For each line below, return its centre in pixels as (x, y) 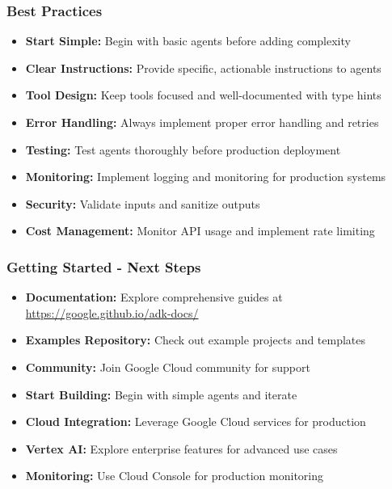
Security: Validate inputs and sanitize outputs (143, 203)
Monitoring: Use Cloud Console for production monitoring (174, 476)
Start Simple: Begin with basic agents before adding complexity (188, 41)
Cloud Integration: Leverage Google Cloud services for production (196, 422)
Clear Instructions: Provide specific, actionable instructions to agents (203, 67)
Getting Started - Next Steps (104, 266)
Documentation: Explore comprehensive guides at (154, 297)
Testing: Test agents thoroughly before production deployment (183, 149)
